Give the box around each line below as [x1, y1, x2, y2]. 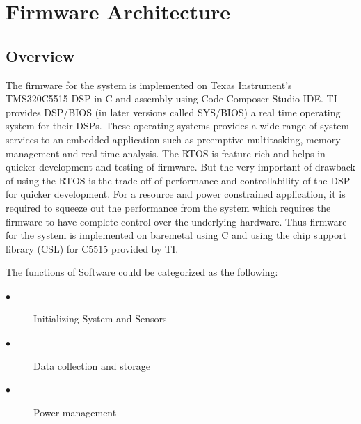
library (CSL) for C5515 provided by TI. [6, 241, 179, 256]
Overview [6, 45, 75, 66]
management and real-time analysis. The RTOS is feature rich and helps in [6, 146, 326, 160]
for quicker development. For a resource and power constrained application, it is [6, 187, 346, 201]
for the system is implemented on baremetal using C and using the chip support [6, 228, 347, 242]
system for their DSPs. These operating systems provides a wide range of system [6, 118, 350, 133]
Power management [33, 405, 117, 419]
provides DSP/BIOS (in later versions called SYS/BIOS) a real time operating [6, 104, 341, 119]
